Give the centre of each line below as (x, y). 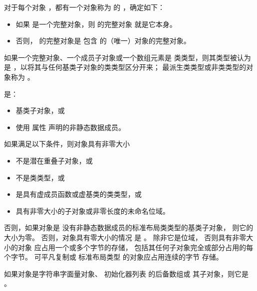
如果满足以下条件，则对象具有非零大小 (67, 144)
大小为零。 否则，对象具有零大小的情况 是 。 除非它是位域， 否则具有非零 (125, 237)
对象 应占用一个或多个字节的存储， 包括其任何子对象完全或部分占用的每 (135, 247)
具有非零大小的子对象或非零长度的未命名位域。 (93, 211)
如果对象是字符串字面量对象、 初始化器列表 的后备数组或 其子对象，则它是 (126, 273)
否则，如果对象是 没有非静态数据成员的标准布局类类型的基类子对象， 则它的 (129, 227)
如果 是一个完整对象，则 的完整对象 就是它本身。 (96, 24)
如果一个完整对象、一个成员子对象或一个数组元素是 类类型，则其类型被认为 (128, 57)
